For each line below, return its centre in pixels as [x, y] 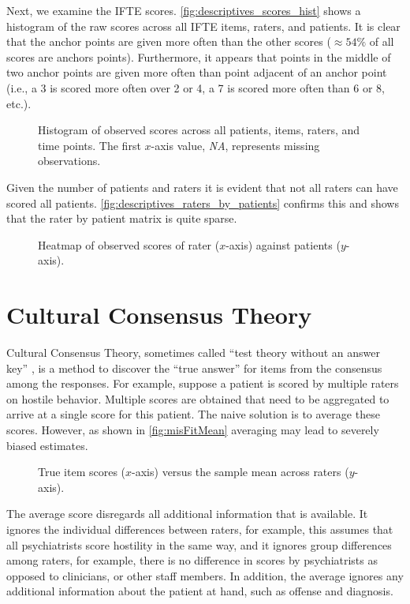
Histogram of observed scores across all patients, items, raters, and [199, 130]
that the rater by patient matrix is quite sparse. [122, 218]
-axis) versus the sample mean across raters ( [240, 472]
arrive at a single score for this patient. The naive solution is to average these [193, 414]
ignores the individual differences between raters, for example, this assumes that [200, 529]
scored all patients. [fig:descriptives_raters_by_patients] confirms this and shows [203, 203]
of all [382, 41]
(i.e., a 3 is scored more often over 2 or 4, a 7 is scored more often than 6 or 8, [196, 87]
